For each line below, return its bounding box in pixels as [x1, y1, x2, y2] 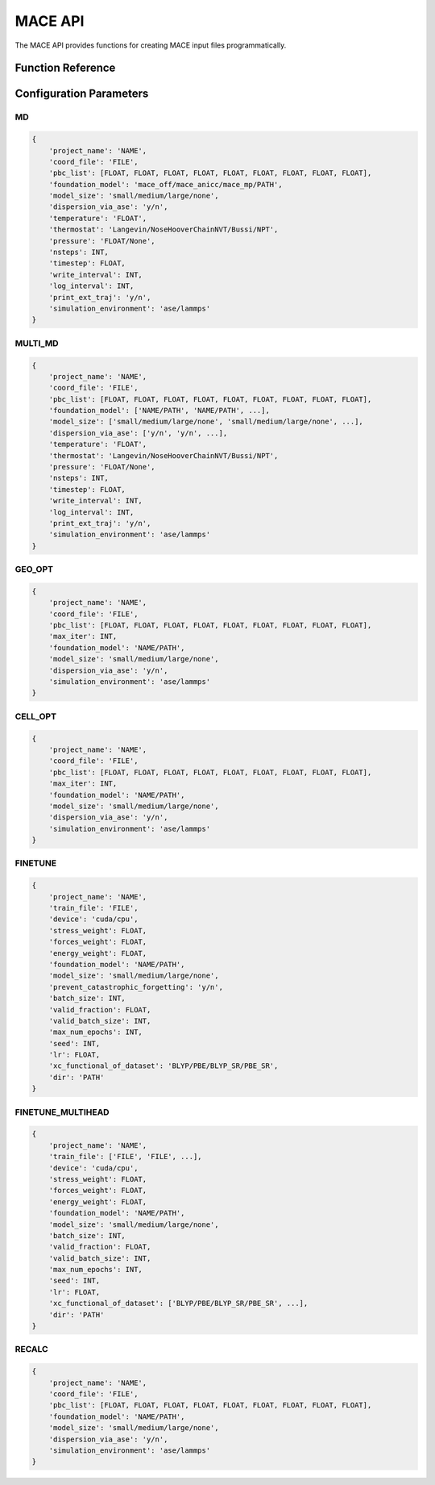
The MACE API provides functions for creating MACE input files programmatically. [14, 40, 287, 50]
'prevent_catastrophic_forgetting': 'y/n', [48, 982, 223, 991]
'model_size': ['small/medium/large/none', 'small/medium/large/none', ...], [48, 417, 364, 427]
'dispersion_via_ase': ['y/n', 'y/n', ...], [48, 428, 228, 437]
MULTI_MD [14, 337, 60, 348]
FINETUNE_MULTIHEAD [14, 1106, 110, 1117]
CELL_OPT [14, 711, 56, 722]
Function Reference [14, 61, 116, 75]
